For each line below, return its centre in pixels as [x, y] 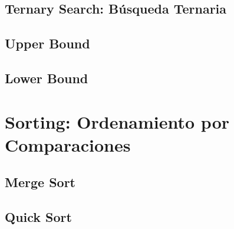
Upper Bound [47, 43]
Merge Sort [40, 182]
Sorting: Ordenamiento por [117, 121]
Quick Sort [38, 217]
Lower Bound [47, 78]
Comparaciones [68, 144]
